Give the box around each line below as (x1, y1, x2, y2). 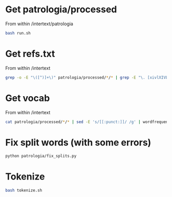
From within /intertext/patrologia (5, 21, 73, 27)
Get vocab (5, 92, 50, 104)
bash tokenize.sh (5, 188, 42, 193)
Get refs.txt (5, 48, 55, 60)
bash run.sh (5, 30, 31, 35)
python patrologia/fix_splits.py (5, 153, 77, 159)
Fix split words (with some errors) (5, 136, 152, 148)
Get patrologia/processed (5, 4, 117, 15)
